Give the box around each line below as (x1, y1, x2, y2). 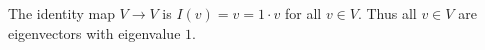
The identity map (8, 3, 115, 23)
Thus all (366, 3, 417, 23)
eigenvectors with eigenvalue (8, 22, 181, 43)
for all (284, 3, 322, 23)
